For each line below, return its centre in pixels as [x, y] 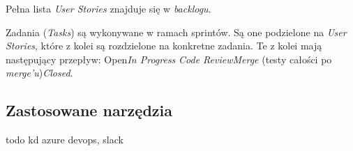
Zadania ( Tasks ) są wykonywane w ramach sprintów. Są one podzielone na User [176, 32]
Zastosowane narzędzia [89, 110]
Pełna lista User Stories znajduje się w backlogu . [108, 8]
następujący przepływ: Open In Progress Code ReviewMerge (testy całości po [169, 59]
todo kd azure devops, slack [65, 140]
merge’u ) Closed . [39, 73]
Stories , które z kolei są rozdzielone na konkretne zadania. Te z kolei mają [164, 46]
